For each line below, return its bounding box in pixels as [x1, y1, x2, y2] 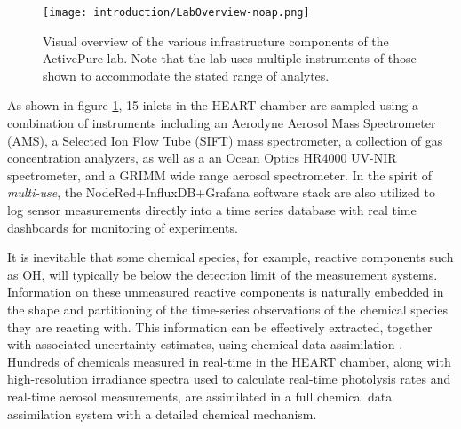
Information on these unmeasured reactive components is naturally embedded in [7, 282, 444, 301]
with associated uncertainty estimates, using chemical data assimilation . [7, 335, 403, 354]
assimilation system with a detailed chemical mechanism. [7, 404, 317, 423]
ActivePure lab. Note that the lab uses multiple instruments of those [43, 49, 417, 68]
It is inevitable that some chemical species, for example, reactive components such [7, 248, 454, 266]
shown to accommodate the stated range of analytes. [43, 66, 330, 84]
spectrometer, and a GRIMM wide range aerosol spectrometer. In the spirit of [7, 165, 433, 184]
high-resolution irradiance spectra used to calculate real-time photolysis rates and [7, 369, 451, 388]
